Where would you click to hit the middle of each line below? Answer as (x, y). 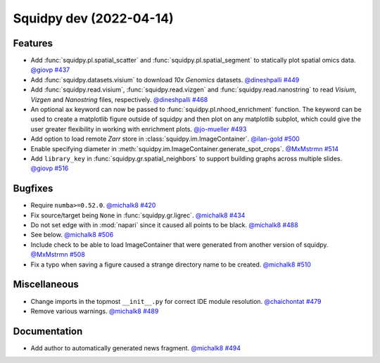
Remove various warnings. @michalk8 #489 (95, 311)
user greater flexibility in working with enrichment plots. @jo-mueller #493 (139, 129)
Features (33, 43)
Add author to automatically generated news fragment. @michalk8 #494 (136, 348)
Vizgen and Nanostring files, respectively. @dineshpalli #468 (119, 99)
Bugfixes (33, 189)
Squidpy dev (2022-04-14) (93, 18)
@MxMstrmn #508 (58, 255)
